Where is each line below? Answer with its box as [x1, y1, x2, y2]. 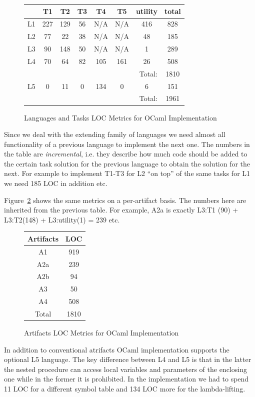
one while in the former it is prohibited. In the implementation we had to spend [4, 373, 249, 384]
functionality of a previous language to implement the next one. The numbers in [4, 138, 250, 149]
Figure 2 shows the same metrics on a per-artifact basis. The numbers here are [4, 194, 246, 205]
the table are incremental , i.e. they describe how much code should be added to [4, 148, 247, 159]
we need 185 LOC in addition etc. [4, 178, 107, 188]
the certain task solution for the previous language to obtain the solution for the [4, 158, 250, 168]
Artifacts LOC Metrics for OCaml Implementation [24, 327, 179, 338]
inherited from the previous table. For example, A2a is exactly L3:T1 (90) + [4, 204, 238, 215]
